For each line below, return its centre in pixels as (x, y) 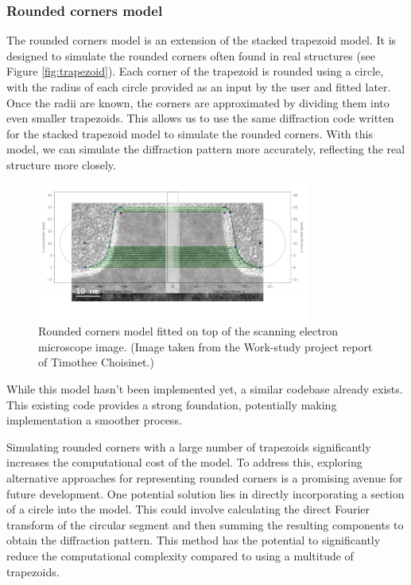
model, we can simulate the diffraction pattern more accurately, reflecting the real (206, 149)
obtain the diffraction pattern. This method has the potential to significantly (194, 540)
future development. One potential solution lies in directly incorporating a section (205, 493)
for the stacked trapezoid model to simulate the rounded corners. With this (190, 133)
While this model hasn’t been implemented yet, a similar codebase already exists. (205, 389)
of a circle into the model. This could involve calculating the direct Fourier (188, 509)
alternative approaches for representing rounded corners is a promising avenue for (205, 477)
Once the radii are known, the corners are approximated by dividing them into (198, 102)
